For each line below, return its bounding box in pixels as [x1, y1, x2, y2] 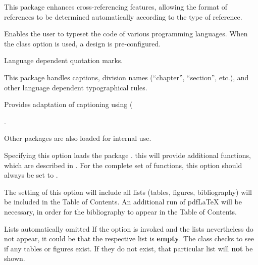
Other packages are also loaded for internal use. [4, 133, 151, 143]
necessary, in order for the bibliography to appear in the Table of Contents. [4, 206, 237, 217]
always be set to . [4, 170, 58, 180]
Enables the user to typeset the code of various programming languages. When [4, 28, 248, 39]
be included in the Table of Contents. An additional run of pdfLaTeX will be [4, 196, 242, 207]
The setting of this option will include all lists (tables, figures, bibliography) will [4, 186, 252, 197]
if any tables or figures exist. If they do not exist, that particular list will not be [4, 243, 253, 253]
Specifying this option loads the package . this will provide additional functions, [4, 149, 251, 160]
